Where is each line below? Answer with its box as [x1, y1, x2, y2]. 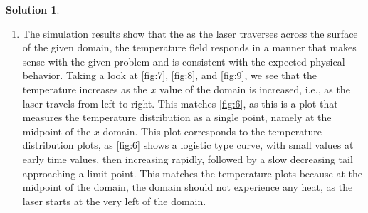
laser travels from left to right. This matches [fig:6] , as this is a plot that [22, 95, 338, 110]
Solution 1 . [6, 2, 60, 16]
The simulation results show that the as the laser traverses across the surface [22, 26, 358, 41]
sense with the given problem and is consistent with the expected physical [22, 53, 345, 68]
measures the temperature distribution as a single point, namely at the [22, 110, 332, 125]
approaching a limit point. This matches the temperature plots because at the [22, 165, 362, 180]
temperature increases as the [22, 81, 147, 96]
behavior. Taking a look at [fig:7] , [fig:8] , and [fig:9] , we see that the [22, 68, 317, 83]
